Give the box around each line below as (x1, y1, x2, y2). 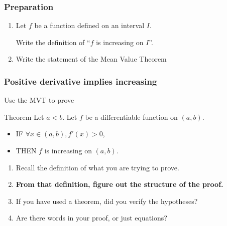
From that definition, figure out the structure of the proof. (16, 179, 223, 189)
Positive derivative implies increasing (4, 75, 157, 87)
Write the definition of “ (16, 37, 90, 47)
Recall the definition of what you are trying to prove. (16, 162, 179, 172)
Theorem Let (4, 111, 44, 122)
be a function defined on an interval (34, 20, 145, 31)
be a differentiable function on (85, 111, 178, 122)
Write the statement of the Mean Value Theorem (16, 54, 167, 64)
